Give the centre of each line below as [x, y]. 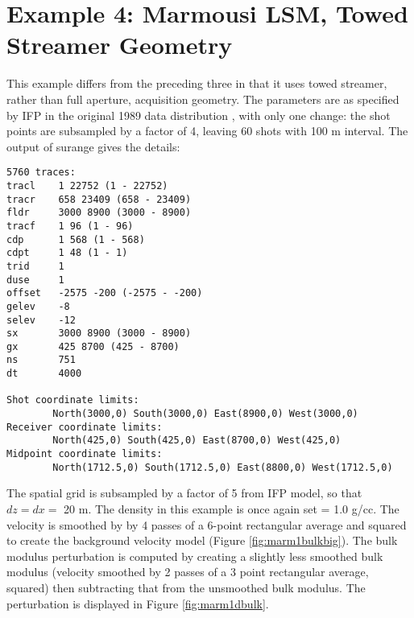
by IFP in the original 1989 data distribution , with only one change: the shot [199, 115]
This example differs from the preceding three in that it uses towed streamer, [197, 83]
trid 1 [35, 266]
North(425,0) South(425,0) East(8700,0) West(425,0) [197, 441]
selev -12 [41, 320]
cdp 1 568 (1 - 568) [76, 239]
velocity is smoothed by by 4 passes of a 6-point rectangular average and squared [207, 524]
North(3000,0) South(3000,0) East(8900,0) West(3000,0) [205, 414]
